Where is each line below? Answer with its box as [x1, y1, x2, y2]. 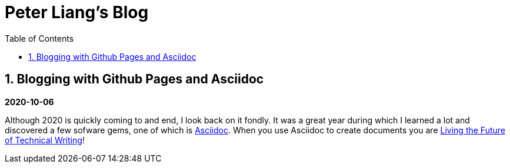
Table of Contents [5, 33, 74, 43]
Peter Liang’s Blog [5, 2, 149, 22]
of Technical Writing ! [5, 135, 85, 145]
